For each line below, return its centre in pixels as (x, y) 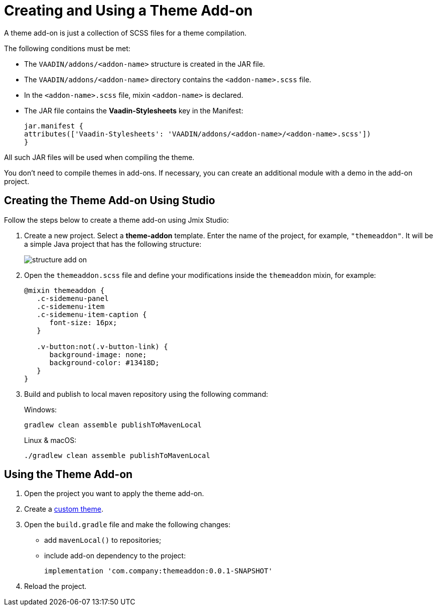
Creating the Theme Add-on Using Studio (110, 201)
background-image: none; (98, 354)
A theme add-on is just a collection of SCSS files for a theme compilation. (125, 33)
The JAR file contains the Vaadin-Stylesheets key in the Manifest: (134, 110)
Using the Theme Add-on (68, 475)
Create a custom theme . (64, 509)
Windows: (41, 409)
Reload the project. (55, 586)
